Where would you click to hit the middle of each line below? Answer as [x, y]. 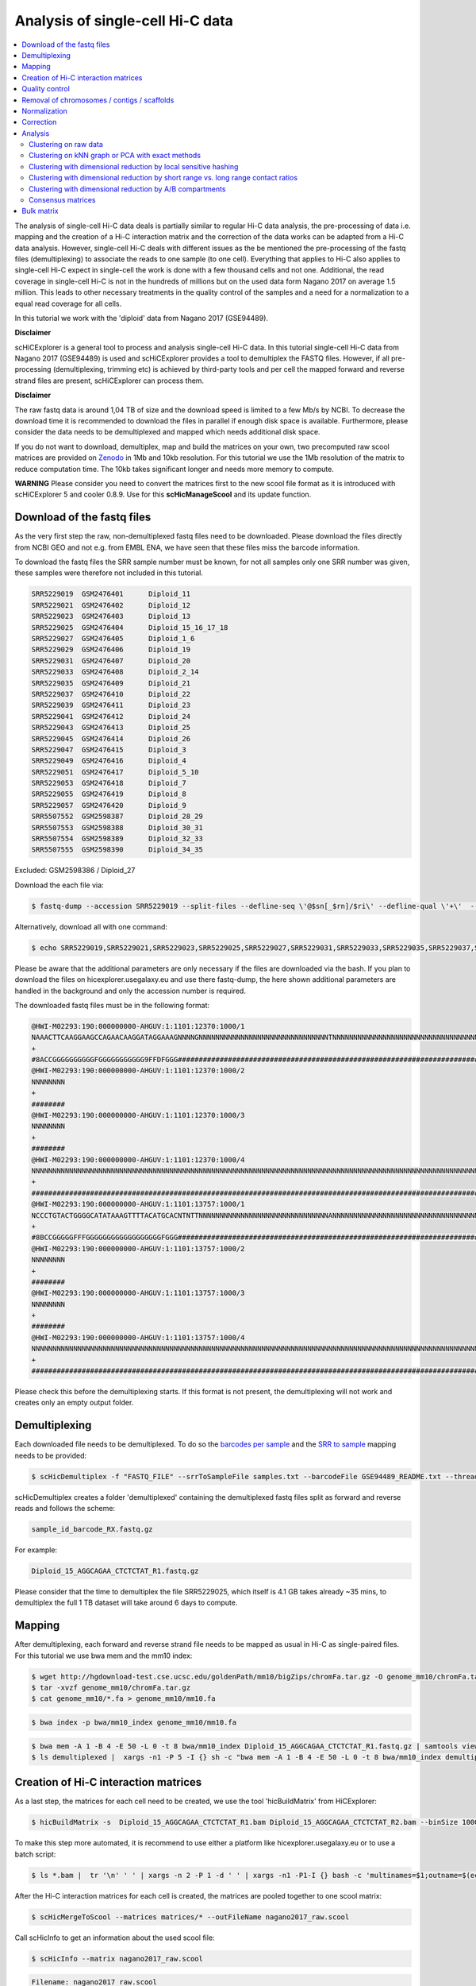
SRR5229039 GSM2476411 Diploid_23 [111, 705]
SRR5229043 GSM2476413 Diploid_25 [111, 728]
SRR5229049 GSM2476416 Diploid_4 [109, 761]
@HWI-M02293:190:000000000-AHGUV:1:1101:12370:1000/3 [138, 1115]
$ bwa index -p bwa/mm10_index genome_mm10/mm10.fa [134, 1723]
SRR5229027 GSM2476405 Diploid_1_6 [113, 639]
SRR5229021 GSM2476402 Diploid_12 [111, 605]
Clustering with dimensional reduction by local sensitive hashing [134, 166]
